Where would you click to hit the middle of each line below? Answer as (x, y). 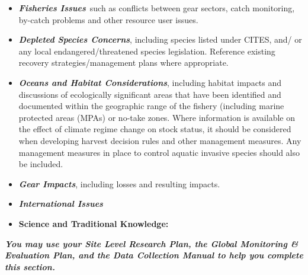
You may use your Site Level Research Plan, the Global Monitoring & (152, 243)
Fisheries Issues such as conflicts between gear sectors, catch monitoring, (157, 8)
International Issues (61, 204)
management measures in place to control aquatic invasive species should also (159, 152)
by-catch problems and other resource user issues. (108, 19)
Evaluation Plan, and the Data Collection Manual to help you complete (154, 255)
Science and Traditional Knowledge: (94, 223)
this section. (30, 266)
